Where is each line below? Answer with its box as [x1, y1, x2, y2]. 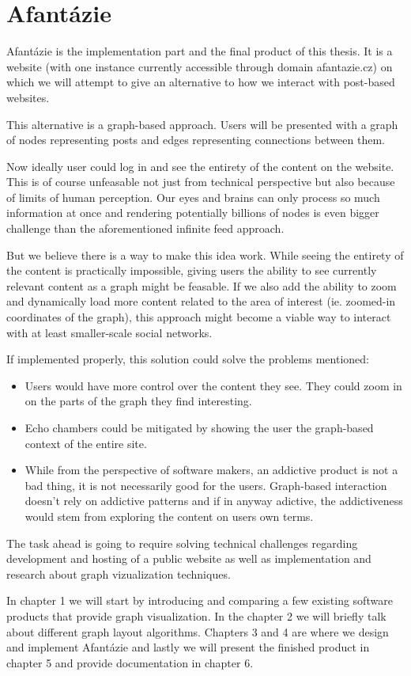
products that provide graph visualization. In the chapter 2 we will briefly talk [6, 607, 386, 624]
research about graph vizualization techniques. [6, 565, 231, 582]
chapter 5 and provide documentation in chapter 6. [6, 654, 254, 670]
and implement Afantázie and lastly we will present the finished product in [6, 639, 370, 655]
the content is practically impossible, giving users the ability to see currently [6, 262, 377, 279]
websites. [6, 89, 50, 105]
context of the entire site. [25, 435, 147, 451]
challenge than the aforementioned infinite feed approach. [6, 220, 285, 237]
